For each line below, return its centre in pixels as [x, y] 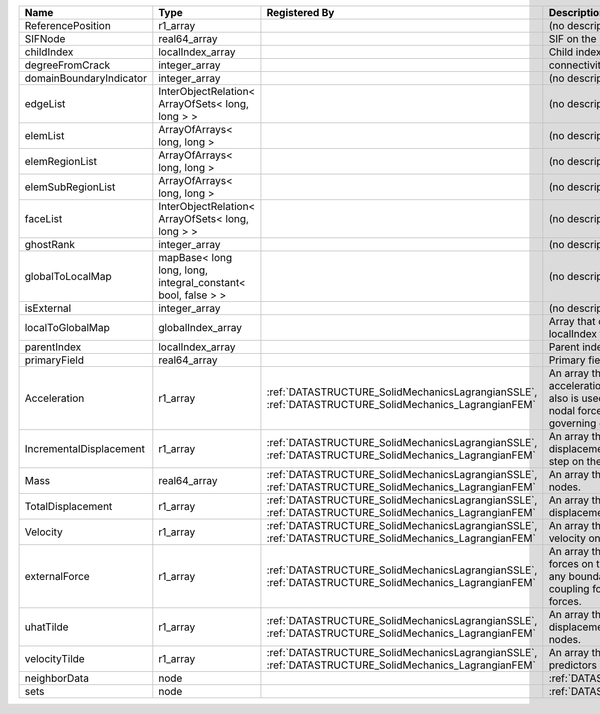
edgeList [45, 103]
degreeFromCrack [67, 65]
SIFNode [45, 38]
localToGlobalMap [67, 327]
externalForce [57, 576]
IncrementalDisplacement [84, 448]
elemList [44, 135]
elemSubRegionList [70, 187]
